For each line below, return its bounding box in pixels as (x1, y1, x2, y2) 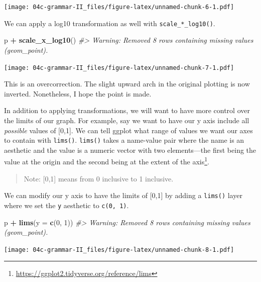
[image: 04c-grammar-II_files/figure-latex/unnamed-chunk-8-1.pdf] (4, 246, 234, 253)
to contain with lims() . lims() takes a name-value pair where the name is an (4, 135, 244, 145)
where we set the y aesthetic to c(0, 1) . (4, 200, 129, 210)
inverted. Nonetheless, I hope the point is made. (4, 88, 152, 99)
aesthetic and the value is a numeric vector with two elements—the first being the (4, 144, 256, 155)
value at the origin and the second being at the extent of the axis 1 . (4, 155, 209, 167)
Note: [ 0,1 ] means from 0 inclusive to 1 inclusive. (24, 173, 174, 183)
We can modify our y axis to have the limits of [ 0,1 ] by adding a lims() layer (4, 190, 242, 201)
